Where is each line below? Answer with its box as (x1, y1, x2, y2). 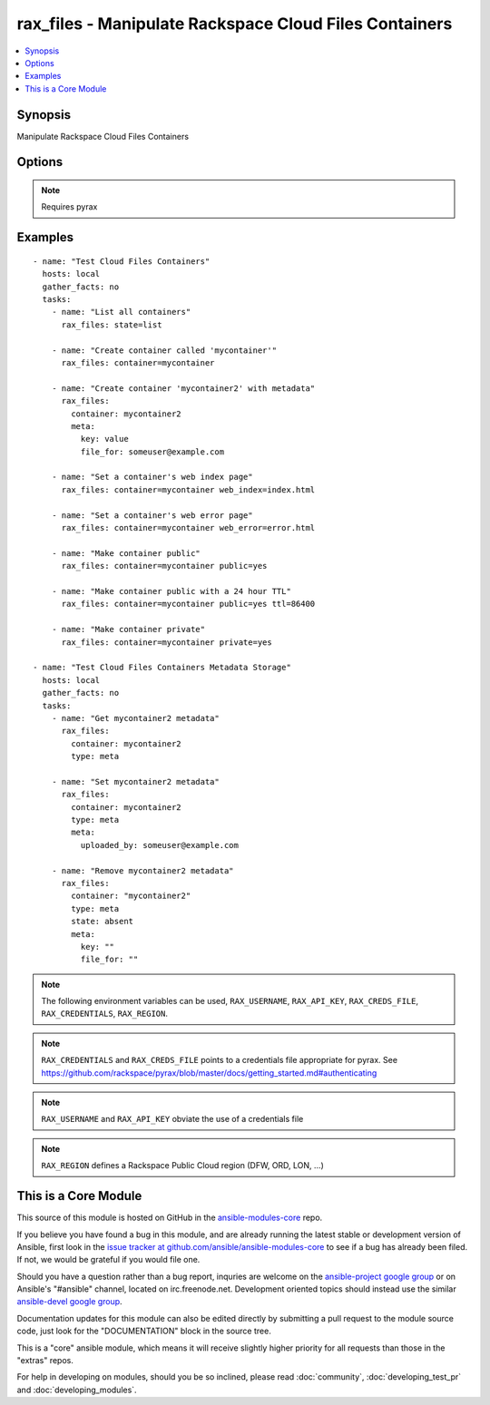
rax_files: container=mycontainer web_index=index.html (61, 484, 316, 494)
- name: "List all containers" (51, 307, 191, 317)
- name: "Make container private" (51, 624, 206, 635)
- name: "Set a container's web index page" (51, 472, 253, 483)
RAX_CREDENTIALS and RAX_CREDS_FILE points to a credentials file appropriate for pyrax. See (41, 1055, 398, 1066)
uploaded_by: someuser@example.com (80, 840, 240, 850)
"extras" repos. (16, 1355, 74, 1366)
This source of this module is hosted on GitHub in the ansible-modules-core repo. (16, 1212, 323, 1224)
